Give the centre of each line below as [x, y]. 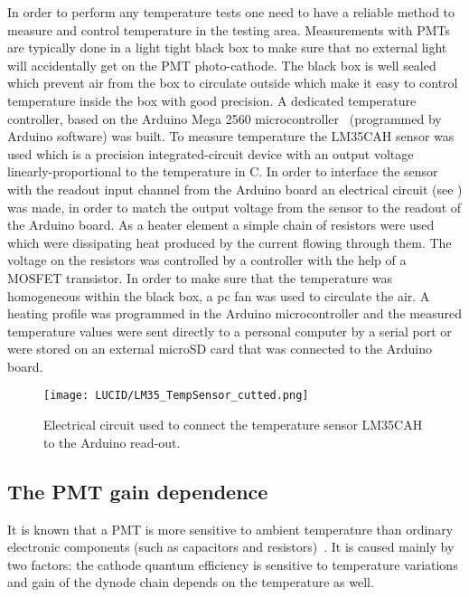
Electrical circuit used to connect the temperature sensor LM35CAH [233, 425]
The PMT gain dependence [138, 491]
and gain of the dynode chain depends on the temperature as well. [191, 582]
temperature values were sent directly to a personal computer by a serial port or [230, 331]
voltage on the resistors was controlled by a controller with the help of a [207, 260]
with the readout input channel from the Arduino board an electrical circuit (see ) [235, 189]
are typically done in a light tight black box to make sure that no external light [227, 47]
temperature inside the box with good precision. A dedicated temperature [212, 100]
